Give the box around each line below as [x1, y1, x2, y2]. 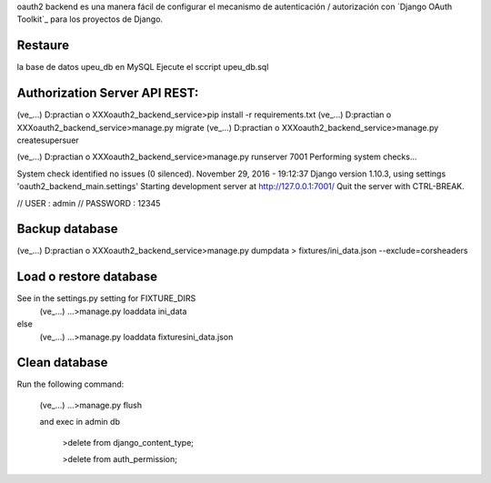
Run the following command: [16, 378, 125, 390]
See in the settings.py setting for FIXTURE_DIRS [16, 293, 196, 304]
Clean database [16, 355, 108, 370]
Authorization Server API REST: [16, 86, 199, 101]
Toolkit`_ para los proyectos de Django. [16, 14, 164, 25]
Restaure [16, 37, 70, 54]
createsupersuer [16, 135, 79, 146]
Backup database [16, 221, 118, 236]
